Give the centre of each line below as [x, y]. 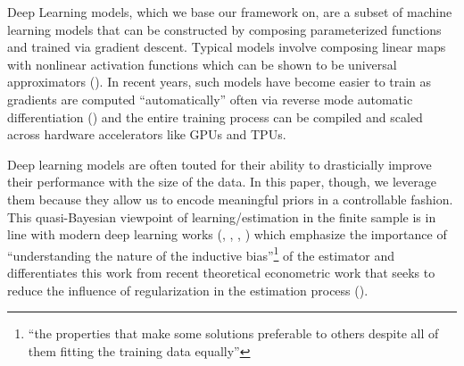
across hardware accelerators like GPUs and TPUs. [147, 134]
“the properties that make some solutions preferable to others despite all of [233, 333]
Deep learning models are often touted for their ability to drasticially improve [220, 164]
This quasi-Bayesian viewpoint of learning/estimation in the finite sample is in [222, 216]
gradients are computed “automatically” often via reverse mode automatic [210, 99]
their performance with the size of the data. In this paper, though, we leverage [222, 182]
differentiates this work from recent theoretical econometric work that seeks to [221, 272]
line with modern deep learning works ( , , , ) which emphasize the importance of [227, 234]
